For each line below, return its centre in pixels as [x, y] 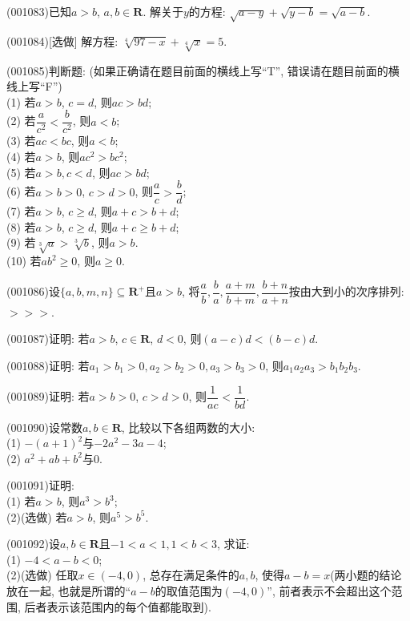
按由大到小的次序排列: [346, 291]
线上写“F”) [34, 86]
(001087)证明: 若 [48, 339]
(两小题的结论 [366, 575]
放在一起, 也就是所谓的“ [69, 591]
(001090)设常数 [44, 427]
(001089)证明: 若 [48, 396]
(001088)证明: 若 [48, 366]
